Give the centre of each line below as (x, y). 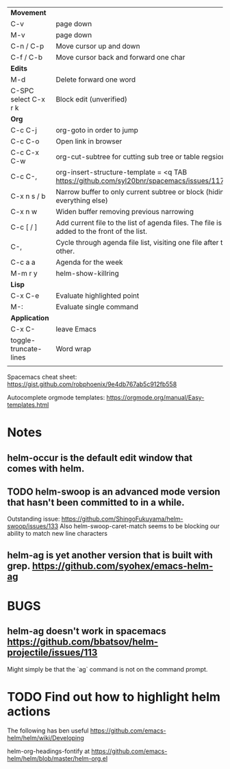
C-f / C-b (27, 57)
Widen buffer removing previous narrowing (125, 212)
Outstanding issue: (34, 519)
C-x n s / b (28, 196)
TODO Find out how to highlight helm (114, 697)
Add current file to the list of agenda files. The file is (139, 223)
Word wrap (73, 349)
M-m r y (24, 273)
